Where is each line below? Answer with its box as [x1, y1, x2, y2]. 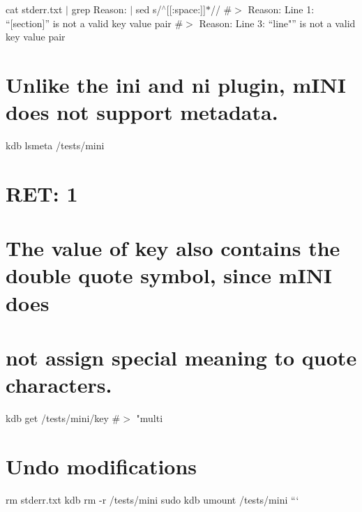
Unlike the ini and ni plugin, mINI [6, 70, 346, 98]
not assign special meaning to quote [6, 343, 357, 371]
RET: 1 [6, 179, 78, 207]
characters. [6, 370, 112, 399]
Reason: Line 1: [248, 2, 315, 16]
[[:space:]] [166, 2, 206, 16]
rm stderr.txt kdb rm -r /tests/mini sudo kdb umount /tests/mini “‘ [6, 492, 299, 506]
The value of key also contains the [6, 234, 340, 262]
